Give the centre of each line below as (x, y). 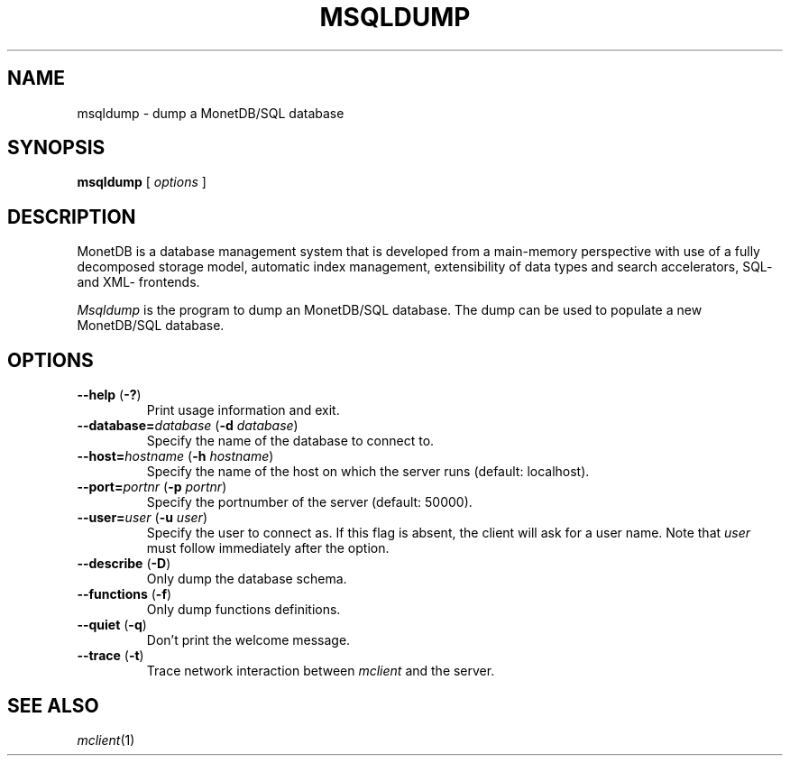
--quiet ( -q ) (112, 625)
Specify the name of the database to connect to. (290, 441)
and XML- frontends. (138, 282)
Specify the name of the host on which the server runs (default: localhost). (368, 472)
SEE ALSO (53, 705)
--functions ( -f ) (124, 594)
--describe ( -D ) (124, 564)
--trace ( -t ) (110, 656)
